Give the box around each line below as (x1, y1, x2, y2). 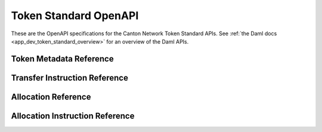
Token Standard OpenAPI (11, 9, 139, 22)
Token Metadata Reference (11, 54, 114, 64)
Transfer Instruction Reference (11, 72, 128, 83)
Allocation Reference (11, 91, 91, 102)
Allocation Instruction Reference (11, 110, 135, 121)
